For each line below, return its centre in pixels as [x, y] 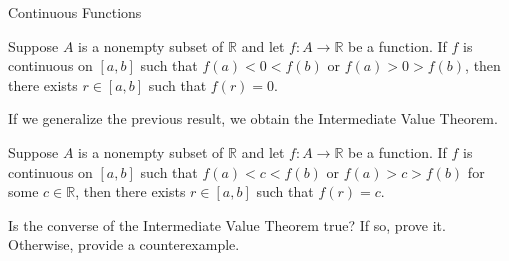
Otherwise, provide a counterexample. [124, 244]
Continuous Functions [75, 12]
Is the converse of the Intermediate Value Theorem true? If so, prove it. [227, 224]
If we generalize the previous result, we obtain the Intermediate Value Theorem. [253, 118]
